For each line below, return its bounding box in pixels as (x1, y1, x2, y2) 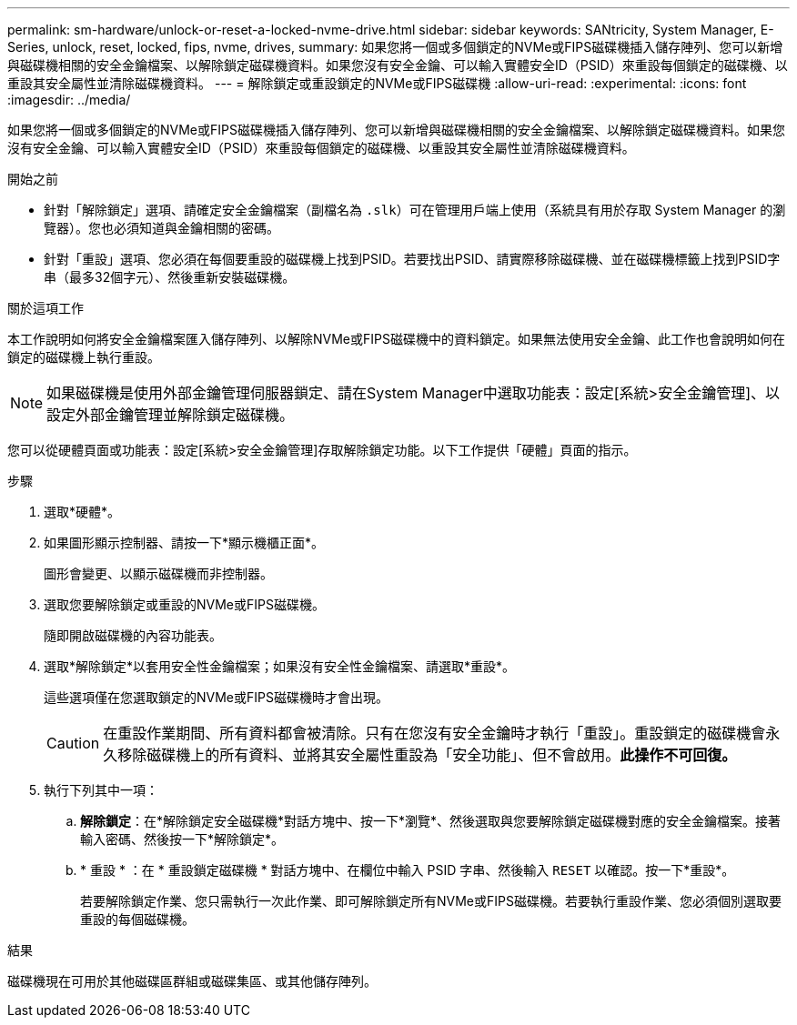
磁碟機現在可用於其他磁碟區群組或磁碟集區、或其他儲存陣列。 (7, 973, 377, 989)
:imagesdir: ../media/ (7, 92, 131, 107)
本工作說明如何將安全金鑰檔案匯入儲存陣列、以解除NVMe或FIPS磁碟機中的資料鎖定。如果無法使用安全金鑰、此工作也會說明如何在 (7, 331, 785, 347)
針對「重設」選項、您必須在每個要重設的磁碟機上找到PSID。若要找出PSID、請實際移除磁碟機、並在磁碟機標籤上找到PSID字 (44, 251, 781, 266)
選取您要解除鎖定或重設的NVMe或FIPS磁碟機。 (44, 597, 325, 612)
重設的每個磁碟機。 (80, 911, 195, 927)
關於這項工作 (7, 300, 84, 316)
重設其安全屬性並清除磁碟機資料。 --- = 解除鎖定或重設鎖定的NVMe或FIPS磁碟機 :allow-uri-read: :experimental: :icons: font (7, 75, 747, 91)
